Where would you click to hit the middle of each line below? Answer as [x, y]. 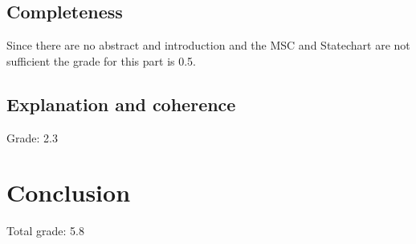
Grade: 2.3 [32, 137]
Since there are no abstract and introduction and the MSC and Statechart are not [208, 45]
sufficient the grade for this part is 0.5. [102, 60]
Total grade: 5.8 [45, 231]
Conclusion [69, 192]
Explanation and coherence [121, 104]
